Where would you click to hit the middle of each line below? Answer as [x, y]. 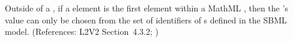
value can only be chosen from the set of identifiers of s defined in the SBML [146, 19]
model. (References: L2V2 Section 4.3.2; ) [82, 31]
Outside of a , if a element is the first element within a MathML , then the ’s [146, 8]
